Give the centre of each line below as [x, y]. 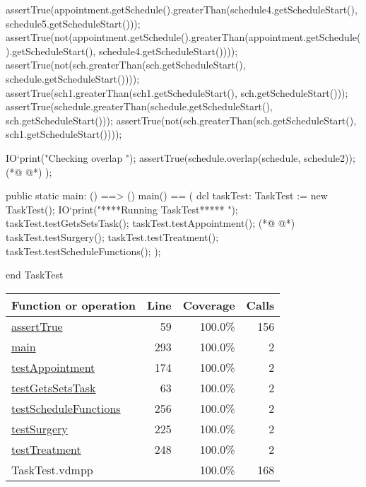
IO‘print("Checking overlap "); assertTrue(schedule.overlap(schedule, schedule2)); [181, 157]
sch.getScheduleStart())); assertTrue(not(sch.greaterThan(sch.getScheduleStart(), [181, 120]
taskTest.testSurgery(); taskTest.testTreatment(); [112, 236]
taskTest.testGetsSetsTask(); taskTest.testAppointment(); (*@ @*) [150, 223]
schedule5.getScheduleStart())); [73, 23]
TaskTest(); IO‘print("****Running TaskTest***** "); [122, 209]
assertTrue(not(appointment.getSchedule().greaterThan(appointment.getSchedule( [183, 37]
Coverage [209, 305]
